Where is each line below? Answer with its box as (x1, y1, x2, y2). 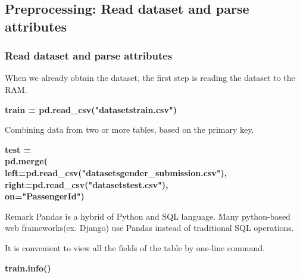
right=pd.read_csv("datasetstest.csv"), (5, 178, 168, 190)
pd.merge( (5, 155, 48, 167)
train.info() (5, 261, 51, 274)
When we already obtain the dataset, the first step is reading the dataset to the (5, 71, 295, 84)
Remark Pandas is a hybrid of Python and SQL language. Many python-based (5, 210, 290, 222)
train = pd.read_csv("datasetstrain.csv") (5, 103, 177, 115)
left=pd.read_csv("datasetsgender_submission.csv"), (5, 166, 227, 179)
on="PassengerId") (5, 190, 85, 202)
